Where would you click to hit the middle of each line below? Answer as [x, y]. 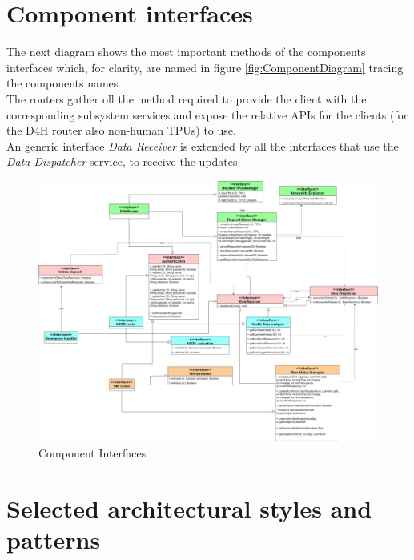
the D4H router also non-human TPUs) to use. [121, 130]
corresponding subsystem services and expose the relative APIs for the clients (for [207, 114]
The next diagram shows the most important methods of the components [186, 52]
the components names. [64, 83]
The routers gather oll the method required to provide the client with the [187, 98]
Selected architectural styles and [189, 508]
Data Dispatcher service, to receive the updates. [124, 161]
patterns [54, 539]
